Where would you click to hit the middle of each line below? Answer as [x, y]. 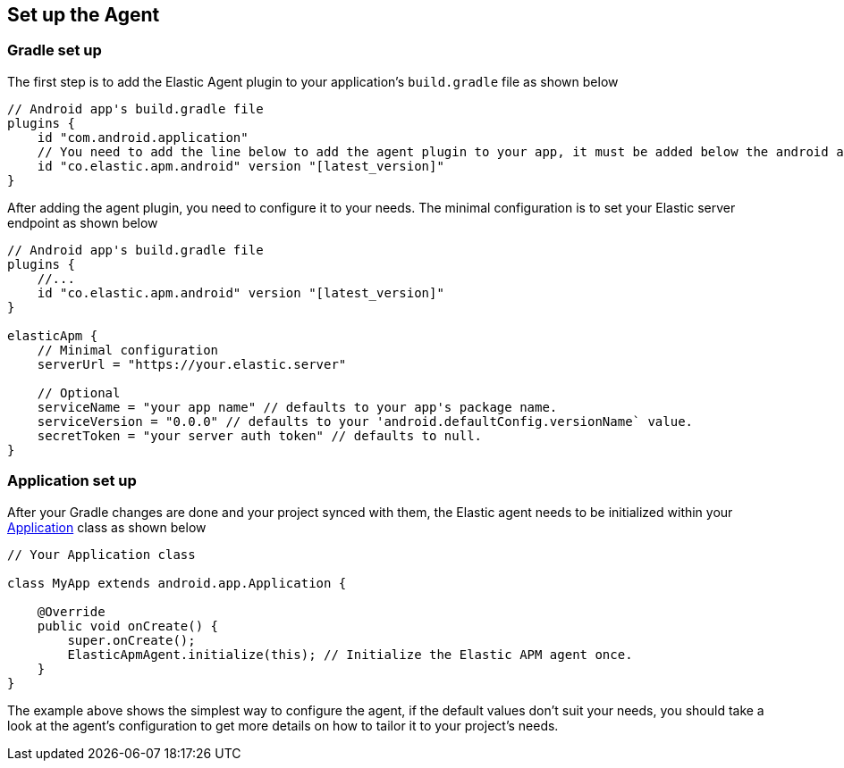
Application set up [72, 481]
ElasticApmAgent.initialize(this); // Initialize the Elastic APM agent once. [350, 654]
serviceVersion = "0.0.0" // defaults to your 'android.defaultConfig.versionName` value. [365, 421]
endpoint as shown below [83, 222]
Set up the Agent [84, 15]
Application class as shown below [107, 527]
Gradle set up [55, 50]
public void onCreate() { [128, 626]
